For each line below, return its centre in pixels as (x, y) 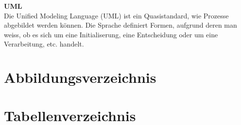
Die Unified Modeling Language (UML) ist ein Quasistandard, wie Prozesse (116, 15)
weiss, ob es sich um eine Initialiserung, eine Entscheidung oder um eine (111, 34)
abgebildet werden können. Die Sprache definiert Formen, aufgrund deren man (120, 25)
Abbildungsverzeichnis (80, 77)
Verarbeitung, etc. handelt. (44, 44)
